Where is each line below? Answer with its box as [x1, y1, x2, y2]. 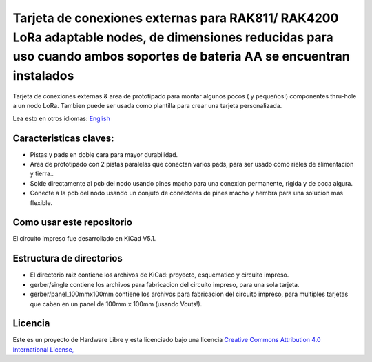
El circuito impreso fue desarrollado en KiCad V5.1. [12, 235, 156, 243]
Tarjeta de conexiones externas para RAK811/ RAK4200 [12, 10, 339, 25]
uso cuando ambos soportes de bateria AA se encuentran [12, 49, 351, 65]
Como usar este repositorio [12, 217, 132, 228]
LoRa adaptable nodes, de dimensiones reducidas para [12, 30, 333, 45]
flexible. [30, 198, 53, 206]
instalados [12, 68, 74, 84]
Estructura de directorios [12, 253, 123, 264]
